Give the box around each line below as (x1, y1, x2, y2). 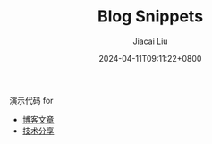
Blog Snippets (97, 6, 204, 27)
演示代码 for (9, 95, 54, 106)
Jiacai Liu (132, 36, 168, 47)
